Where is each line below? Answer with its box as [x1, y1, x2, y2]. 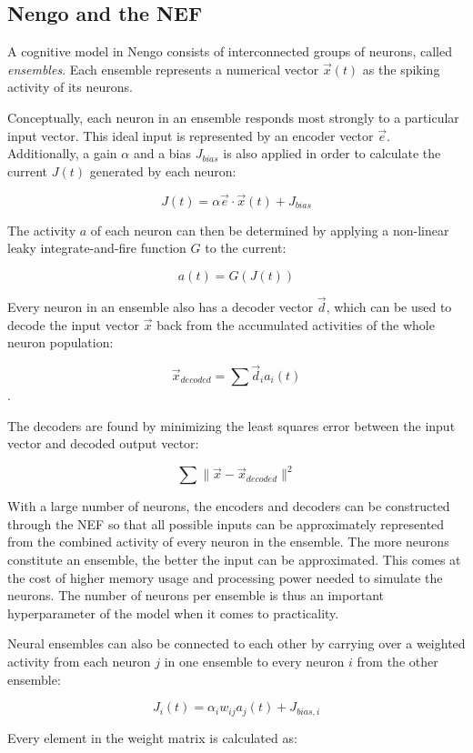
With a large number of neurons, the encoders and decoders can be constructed [7, 497, 450, 516]
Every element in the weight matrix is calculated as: [7, 728, 297, 747]
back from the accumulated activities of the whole [156, 315, 435, 334]
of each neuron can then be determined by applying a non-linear [90, 220, 449, 239]
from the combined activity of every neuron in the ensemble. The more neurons [7, 532, 449, 551]
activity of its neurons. [7, 77, 133, 96]
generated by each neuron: [89, 161, 236, 180]
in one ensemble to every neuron [164, 652, 345, 671]
